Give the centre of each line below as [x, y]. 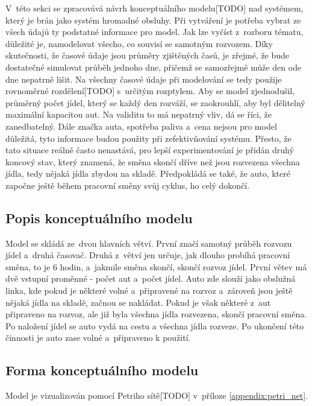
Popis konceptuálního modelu [99, 217]
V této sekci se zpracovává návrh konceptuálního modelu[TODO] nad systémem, [154, 8]
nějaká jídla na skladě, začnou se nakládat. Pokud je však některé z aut [138, 302]
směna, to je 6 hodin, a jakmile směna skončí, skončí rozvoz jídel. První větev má [156, 266]
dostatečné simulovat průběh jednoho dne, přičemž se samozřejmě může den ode [154, 67]
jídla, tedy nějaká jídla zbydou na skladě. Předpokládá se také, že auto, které [148, 173]
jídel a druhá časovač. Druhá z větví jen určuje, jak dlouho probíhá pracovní [148, 255]
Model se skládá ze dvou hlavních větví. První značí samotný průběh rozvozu [149, 243]
